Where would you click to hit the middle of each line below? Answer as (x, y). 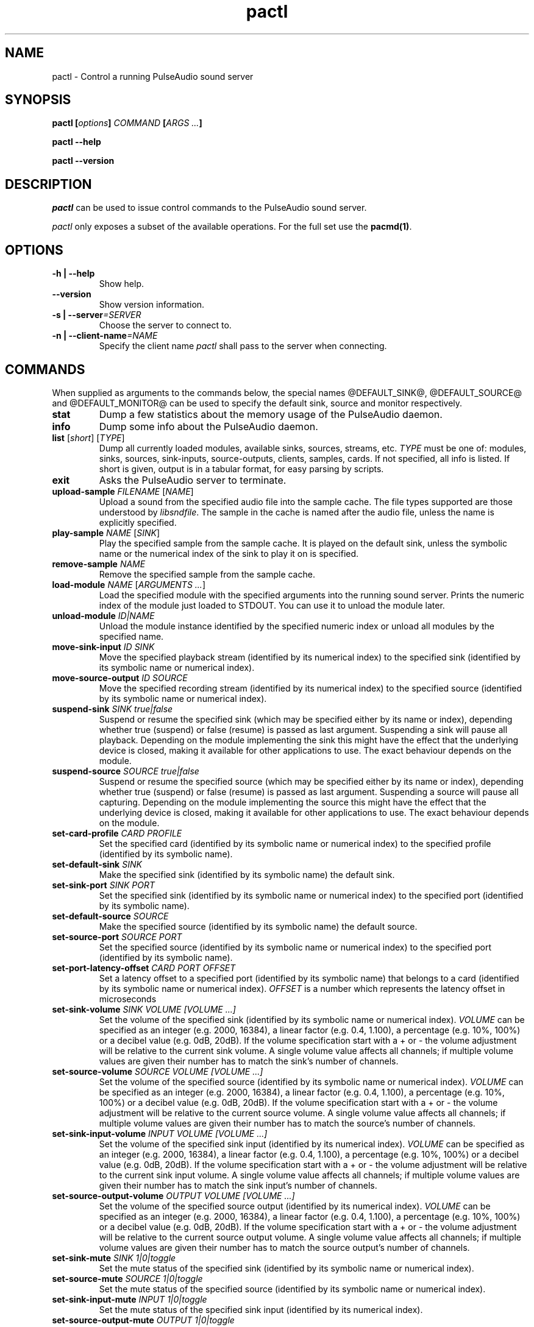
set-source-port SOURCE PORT (117, 936)
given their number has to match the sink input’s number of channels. (238, 1185)
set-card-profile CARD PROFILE (117, 833)
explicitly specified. (138, 522)
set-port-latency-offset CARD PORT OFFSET (144, 968)
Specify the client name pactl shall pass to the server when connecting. (243, 346)
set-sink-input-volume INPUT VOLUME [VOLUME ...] (160, 1133)
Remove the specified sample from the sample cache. (207, 574)
